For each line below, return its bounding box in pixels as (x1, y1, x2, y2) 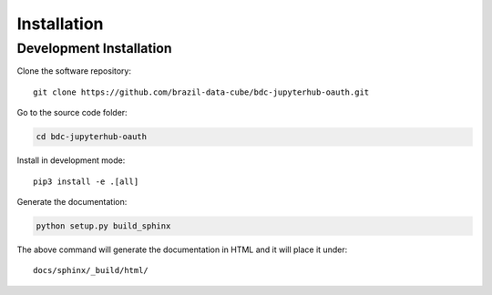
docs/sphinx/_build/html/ (33, 265, 149, 276)
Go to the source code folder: (16, 107, 128, 118)
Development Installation (16, 40, 172, 56)
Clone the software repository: (16, 66, 132, 76)
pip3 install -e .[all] (33, 176, 139, 187)
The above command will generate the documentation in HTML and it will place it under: (16, 244, 348, 255)
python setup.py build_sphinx (36, 220, 171, 231)
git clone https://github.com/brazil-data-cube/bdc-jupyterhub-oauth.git (33, 86, 370, 97)
